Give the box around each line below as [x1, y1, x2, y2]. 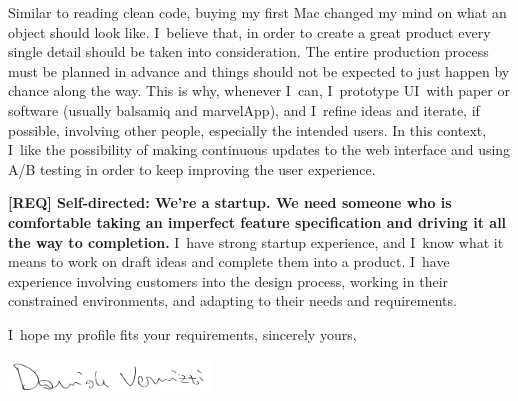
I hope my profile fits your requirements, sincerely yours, [8, 323, 357, 344]
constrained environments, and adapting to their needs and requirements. [8, 290, 457, 311]
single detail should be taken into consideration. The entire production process [8, 41, 489, 62]
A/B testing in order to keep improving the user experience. [8, 158, 376, 179]
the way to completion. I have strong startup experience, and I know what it [8, 231, 504, 252]
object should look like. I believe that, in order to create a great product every [8, 21, 491, 42]
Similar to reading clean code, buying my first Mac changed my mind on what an [8, 2, 507, 22]
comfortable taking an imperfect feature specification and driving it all [8, 211, 507, 232]
